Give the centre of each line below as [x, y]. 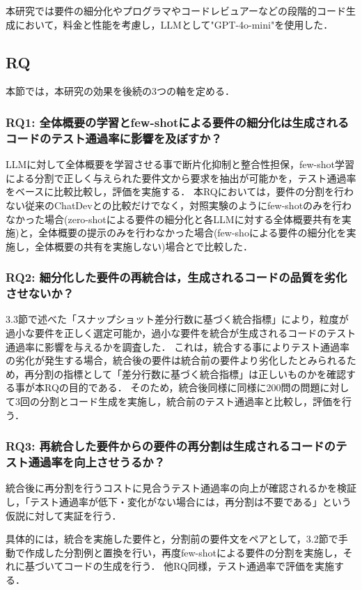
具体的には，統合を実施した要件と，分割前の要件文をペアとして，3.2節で [172, 539]
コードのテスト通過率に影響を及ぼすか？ [114, 138]
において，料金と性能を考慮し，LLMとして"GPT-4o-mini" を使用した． [174, 24]
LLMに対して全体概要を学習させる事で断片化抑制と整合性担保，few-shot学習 [180, 164]
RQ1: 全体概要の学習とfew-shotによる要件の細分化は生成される [178, 122]
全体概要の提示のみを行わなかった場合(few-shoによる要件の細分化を [192, 233]
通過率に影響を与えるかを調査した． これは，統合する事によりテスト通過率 [178, 346]
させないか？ [40, 293]
